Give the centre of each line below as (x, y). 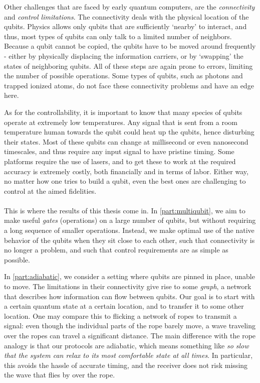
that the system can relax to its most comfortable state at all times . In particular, (128, 355)
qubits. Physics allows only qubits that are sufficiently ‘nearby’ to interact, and (125, 26)
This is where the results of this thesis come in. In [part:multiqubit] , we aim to (125, 210)
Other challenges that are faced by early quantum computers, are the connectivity (129, 7)
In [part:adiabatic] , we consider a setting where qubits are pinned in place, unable (129, 276)
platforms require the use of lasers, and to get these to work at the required (120, 161)
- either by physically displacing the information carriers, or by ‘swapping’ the (124, 55)
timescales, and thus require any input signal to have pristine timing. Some (119, 151)
